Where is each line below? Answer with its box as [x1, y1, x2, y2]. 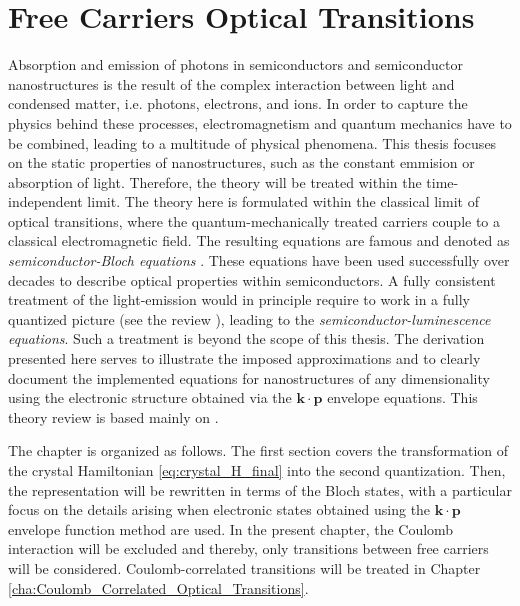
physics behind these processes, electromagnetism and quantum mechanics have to [8, 112, 512, 133]
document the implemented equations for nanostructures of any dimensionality [8, 367, 490, 388]
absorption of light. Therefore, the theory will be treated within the [8, 171, 422, 192]
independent [8, 191, 83, 212]
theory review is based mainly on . [8, 406, 219, 427]
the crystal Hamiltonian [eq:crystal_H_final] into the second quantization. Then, [8, 460, 506, 480]
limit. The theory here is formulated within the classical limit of [87, 191, 479, 212]
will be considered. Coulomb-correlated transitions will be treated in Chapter [8, 557, 481, 578]
